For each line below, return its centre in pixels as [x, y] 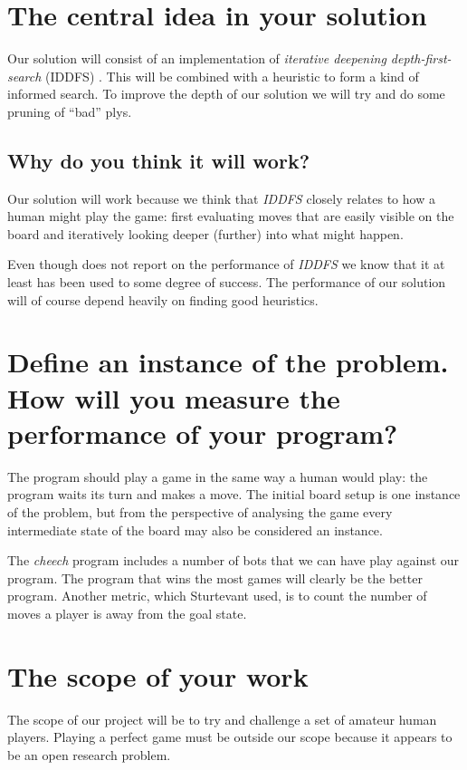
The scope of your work [158, 675]
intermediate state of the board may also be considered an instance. [195, 529]
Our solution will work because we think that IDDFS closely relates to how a [221, 198]
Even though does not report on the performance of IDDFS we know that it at [226, 264]
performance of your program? [203, 433]
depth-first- [421, 58]
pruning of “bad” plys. [70, 111]
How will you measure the [174, 397]
